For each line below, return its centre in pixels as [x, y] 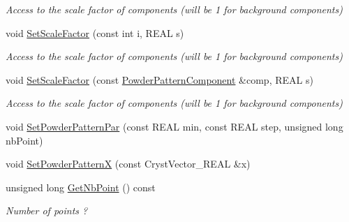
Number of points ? [47, 210]
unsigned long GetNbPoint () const [81, 187]
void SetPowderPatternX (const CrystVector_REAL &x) [128, 164]
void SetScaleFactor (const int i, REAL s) [95, 32]
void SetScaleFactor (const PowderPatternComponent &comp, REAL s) [159, 79]
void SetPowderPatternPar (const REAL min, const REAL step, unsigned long [174, 126]
